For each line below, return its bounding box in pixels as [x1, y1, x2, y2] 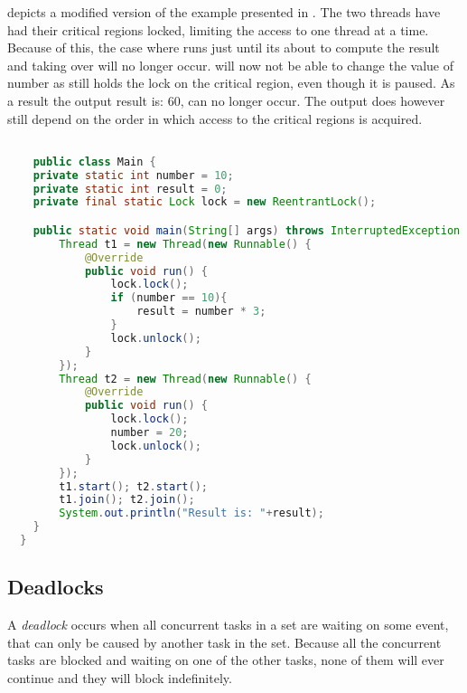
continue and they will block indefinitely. [7, 668, 232, 687]
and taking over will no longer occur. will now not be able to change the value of [7, 55, 454, 74]
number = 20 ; [110, 426, 189, 440]
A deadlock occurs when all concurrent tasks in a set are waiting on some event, [7, 615, 449, 634]
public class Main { [33, 155, 156, 168]
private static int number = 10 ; [33, 168, 234, 182]
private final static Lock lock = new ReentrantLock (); [33, 195, 377, 209]
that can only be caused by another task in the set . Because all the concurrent [7, 632, 442, 651]
